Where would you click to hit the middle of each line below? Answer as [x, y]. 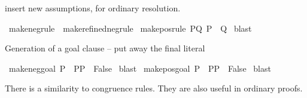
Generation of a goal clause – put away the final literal [105, 48]
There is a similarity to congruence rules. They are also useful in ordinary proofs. [154, 88]
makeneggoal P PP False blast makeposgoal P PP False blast [140, 68]
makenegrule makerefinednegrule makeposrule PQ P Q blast [130, 28]
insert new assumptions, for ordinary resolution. [93, 8]
